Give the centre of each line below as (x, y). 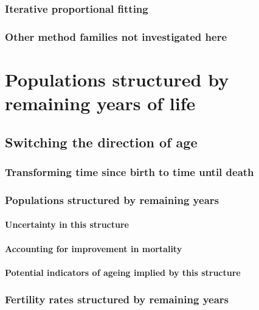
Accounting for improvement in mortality (94, 248)
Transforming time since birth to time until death (129, 171)
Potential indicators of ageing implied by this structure (123, 272)
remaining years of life (100, 103)
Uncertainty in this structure (67, 224)
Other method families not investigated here (116, 36)
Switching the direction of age (101, 142)
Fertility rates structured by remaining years (117, 299)
